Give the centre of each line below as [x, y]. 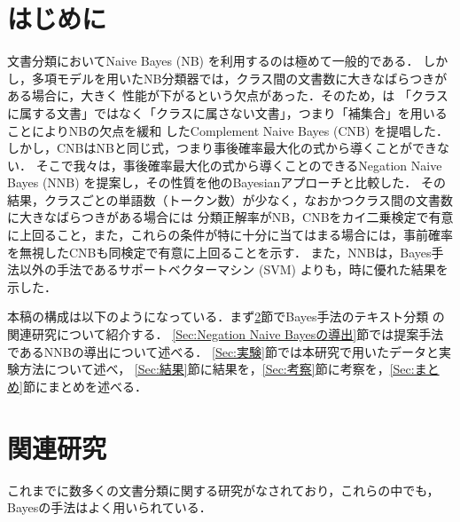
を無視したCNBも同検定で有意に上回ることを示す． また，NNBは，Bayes [219, 252]
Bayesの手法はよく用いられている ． [109, 507]
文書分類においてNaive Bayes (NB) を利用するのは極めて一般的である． [213, 61]
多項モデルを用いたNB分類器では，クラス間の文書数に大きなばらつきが [239, 78]
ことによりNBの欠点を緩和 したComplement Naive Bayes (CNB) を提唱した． [228, 130]
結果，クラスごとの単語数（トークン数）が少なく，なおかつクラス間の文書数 [230, 199]
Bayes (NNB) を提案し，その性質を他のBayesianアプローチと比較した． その [226, 182]
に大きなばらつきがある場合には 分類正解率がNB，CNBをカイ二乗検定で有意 [230, 217]
